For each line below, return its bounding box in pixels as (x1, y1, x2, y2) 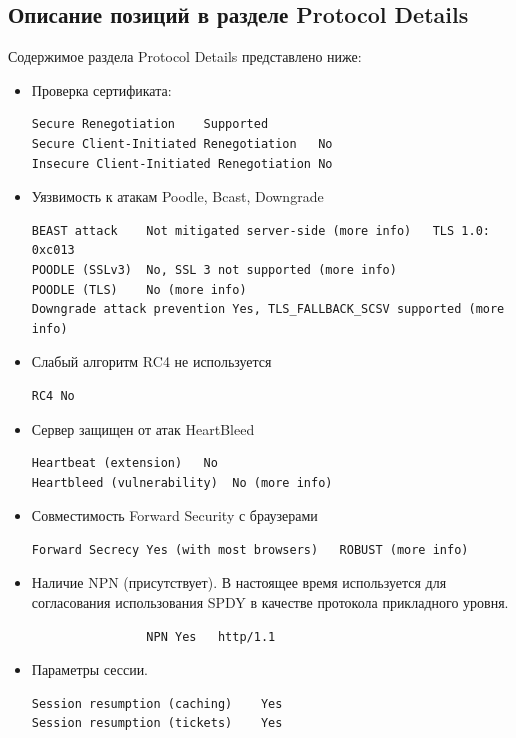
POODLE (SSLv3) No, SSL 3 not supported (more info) (31, 262, 397, 277)
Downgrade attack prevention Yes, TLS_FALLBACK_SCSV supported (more (31, 302, 505, 317)
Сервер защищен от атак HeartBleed (31, 418, 255, 439)
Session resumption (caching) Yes (31, 696, 283, 711)
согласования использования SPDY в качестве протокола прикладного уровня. (31, 592, 509, 613)
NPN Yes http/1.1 (146, 629, 276, 644)
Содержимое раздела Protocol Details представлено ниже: (8, 46, 362, 67)
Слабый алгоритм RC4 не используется (31, 351, 272, 372)
